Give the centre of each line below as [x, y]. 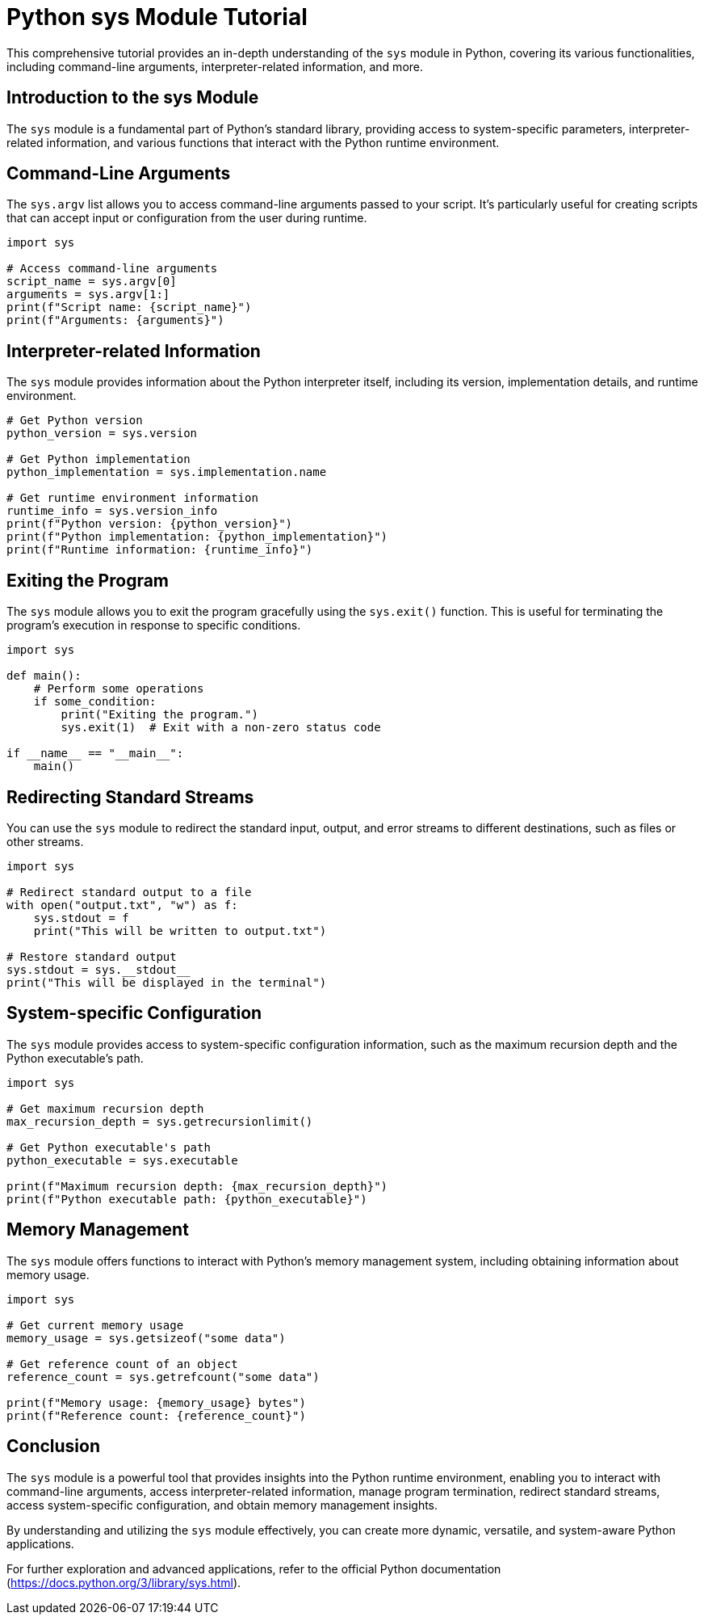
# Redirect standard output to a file [129, 892]
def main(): [44, 676]
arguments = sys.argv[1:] [88, 295]
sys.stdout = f [81, 918]
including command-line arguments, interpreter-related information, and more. [215, 66]
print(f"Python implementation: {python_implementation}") [197, 537]
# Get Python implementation [98, 459]
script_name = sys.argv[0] [92, 282]
